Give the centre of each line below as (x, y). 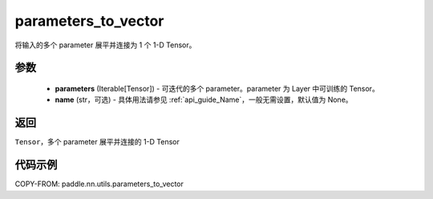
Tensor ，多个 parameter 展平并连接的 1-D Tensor (97, 142)
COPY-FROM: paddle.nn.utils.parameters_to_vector (99, 184)
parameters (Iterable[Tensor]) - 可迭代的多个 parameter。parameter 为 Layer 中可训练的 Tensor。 (217, 88)
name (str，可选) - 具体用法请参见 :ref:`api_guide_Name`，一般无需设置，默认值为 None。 (204, 99)
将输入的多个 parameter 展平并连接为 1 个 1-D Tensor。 (105, 45)
